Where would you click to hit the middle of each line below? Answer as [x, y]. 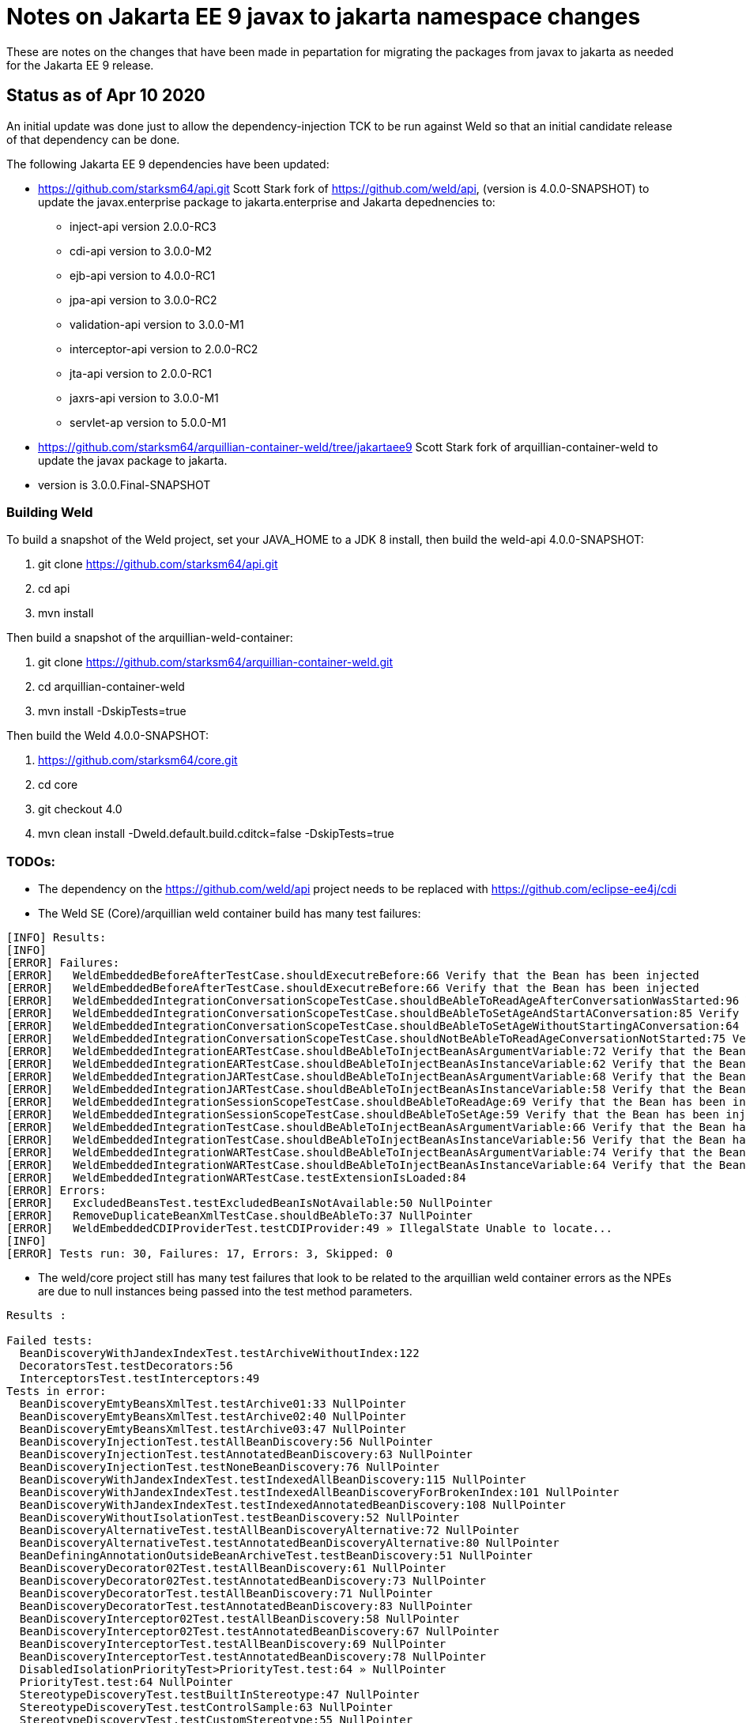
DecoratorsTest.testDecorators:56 [126, 1366]
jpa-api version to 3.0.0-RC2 [143, 300]
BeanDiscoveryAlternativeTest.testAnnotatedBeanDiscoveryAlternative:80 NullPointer [289, 1543]
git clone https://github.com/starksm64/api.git [158, 564]
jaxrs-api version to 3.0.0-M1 [144, 398]
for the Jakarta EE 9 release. [80, 65]
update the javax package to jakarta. [133, 460]
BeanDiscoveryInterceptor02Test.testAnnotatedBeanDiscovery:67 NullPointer [259, 1632]
